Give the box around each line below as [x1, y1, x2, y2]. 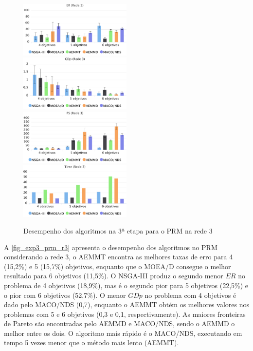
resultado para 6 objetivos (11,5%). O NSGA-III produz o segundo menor [4, 271, 223, 281]
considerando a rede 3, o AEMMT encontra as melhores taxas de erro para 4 [4, 252, 233, 262]
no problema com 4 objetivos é [145, 290, 236, 300]
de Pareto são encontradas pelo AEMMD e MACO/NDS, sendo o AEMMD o [4, 318, 235, 329]
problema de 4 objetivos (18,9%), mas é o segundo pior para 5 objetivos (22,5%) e [4, 280, 249, 290]
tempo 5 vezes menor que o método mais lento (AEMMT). [4, 337, 179, 348]
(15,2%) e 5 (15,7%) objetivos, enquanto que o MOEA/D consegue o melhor [4, 261, 231, 271]
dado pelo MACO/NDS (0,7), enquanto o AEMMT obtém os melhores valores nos [4, 299, 249, 310]
